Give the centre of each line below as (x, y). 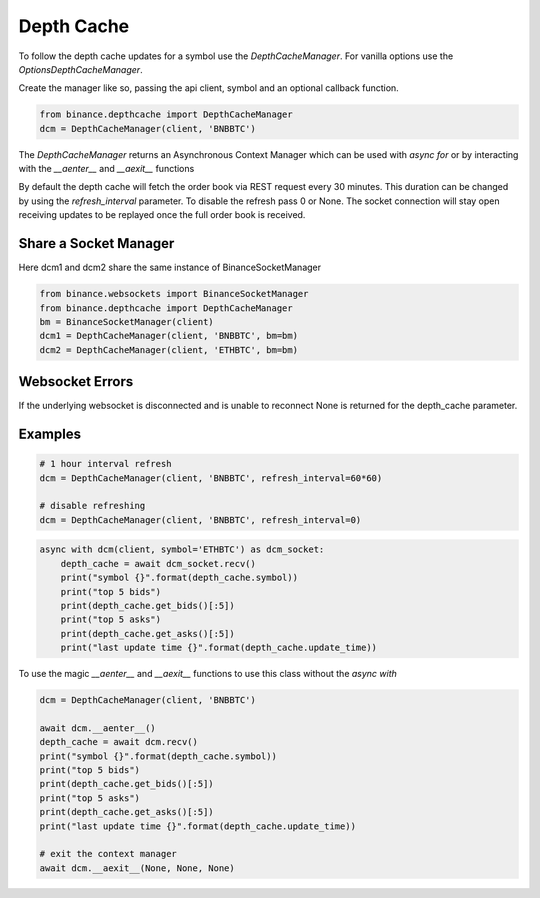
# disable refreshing (92, 506)
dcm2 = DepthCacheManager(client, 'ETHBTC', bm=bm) (169, 349)
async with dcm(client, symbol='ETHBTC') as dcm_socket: (182, 549)
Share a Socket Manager (96, 243)
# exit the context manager (108, 854)
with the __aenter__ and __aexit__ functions (106, 169)
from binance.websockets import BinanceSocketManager (174, 294)
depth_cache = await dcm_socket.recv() (158, 563)
